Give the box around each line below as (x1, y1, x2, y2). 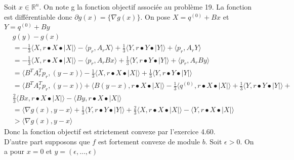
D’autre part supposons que (4, 136, 90, 146)
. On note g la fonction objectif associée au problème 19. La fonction (39, 2, 252, 12)
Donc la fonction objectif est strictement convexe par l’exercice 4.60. (4, 126, 216, 136)
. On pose (140, 11, 171, 22)
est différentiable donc (4, 11, 72, 22)
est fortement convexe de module (98, 136, 200, 146)
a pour (4, 146, 25, 156)
